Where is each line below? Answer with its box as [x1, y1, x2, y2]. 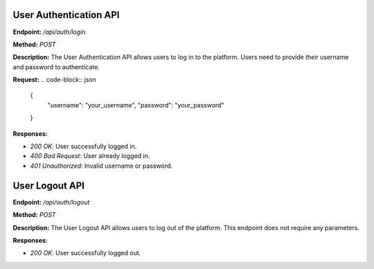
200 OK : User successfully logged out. [30, 249, 141, 257]
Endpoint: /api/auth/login [12, 28, 86, 36]
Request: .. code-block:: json [12, 76, 96, 84]
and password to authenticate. [12, 62, 100, 71]
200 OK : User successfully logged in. [30, 142, 137, 150]
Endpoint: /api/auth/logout [12, 198, 90, 206]
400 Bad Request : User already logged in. [30, 152, 150, 160]
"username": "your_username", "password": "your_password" [47, 101, 224, 109]
